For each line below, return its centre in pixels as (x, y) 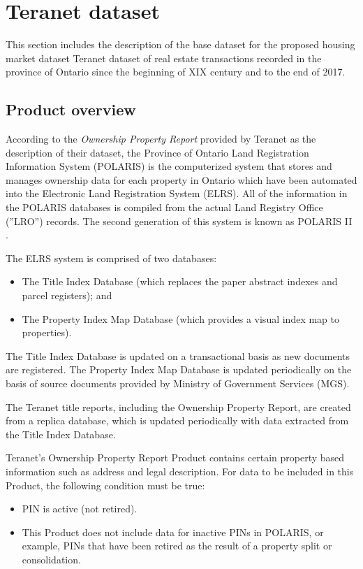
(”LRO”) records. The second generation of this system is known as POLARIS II (179, 221)
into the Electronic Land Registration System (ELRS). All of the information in (177, 193)
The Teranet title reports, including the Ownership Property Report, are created (178, 406)
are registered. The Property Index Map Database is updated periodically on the (179, 369)
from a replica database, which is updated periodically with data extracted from (177, 420)
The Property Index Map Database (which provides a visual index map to (180, 318)
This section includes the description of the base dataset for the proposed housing (180, 44)
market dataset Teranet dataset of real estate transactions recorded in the (164, 58)
